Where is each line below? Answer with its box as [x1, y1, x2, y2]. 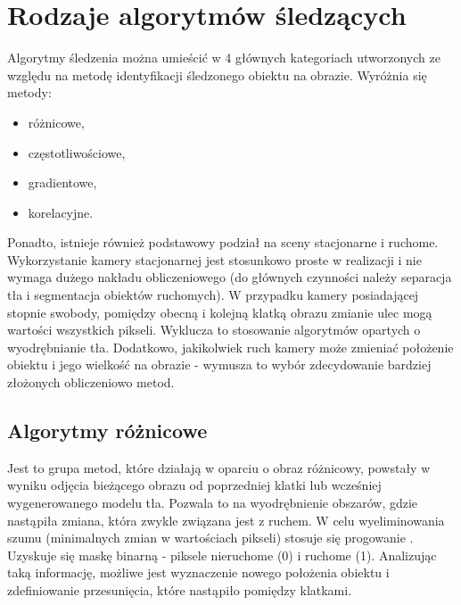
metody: [7, 83, 52, 102]
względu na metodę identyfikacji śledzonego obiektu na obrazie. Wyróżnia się [7, 65, 427, 84]
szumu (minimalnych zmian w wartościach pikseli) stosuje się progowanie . [7, 528, 414, 547]
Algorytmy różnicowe [7, 417, 208, 444]
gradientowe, [28, 173, 97, 192]
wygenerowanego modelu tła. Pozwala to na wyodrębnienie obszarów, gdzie [7, 493, 418, 512]
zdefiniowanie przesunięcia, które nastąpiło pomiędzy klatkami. [7, 580, 352, 599]
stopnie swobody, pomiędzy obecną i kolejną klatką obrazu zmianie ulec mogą [7, 302, 432, 321]
